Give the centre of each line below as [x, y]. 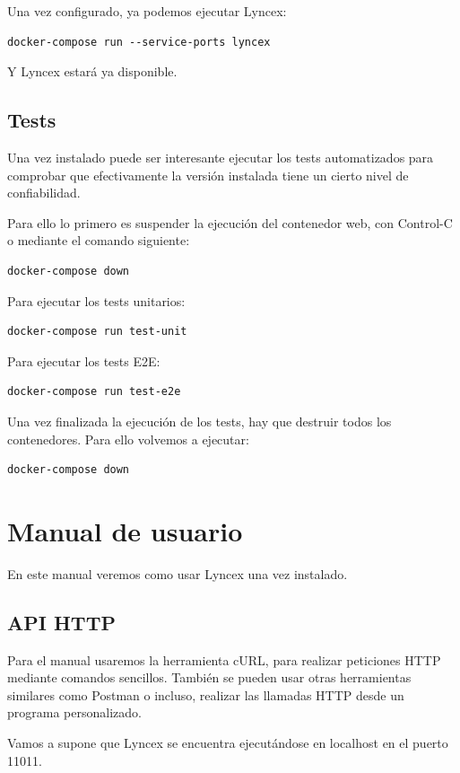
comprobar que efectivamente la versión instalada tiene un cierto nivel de [208, 175]
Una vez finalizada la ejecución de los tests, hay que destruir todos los [200, 421]
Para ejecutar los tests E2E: [84, 360]
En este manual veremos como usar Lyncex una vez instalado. [178, 573]
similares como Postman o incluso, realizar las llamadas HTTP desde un [206, 694]
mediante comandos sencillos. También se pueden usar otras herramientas [209, 677]
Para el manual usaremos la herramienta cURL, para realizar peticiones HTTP [224, 659]
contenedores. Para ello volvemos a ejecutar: [128, 439]
